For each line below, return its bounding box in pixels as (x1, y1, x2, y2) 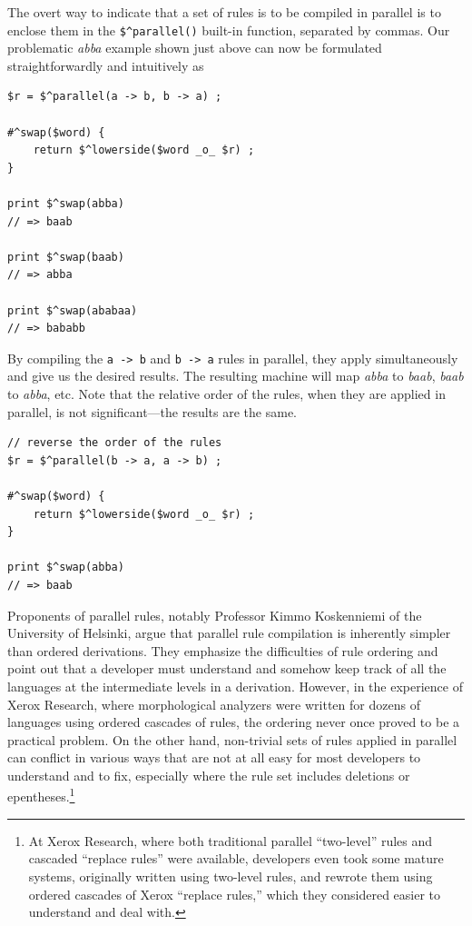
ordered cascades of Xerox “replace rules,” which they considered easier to (28, 884, 441, 903)
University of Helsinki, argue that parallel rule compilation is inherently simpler (7, 623, 451, 642)
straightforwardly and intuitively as (7, 55, 204, 75)
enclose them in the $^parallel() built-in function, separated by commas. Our (7, 20, 450, 39)
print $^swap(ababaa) (7, 304, 138, 317)
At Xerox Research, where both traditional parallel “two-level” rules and (28, 831, 433, 850)
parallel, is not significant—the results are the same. (7, 402, 297, 421)
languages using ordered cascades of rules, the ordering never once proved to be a (7, 712, 460, 732)
